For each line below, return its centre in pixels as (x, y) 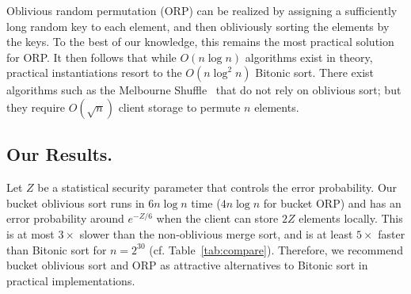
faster (392, 233)
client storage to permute (179, 107)
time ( (206, 202)
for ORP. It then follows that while (91, 57)
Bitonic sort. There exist (315, 73)
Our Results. (60, 154)
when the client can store (217, 218)
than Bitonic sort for (57, 249)
